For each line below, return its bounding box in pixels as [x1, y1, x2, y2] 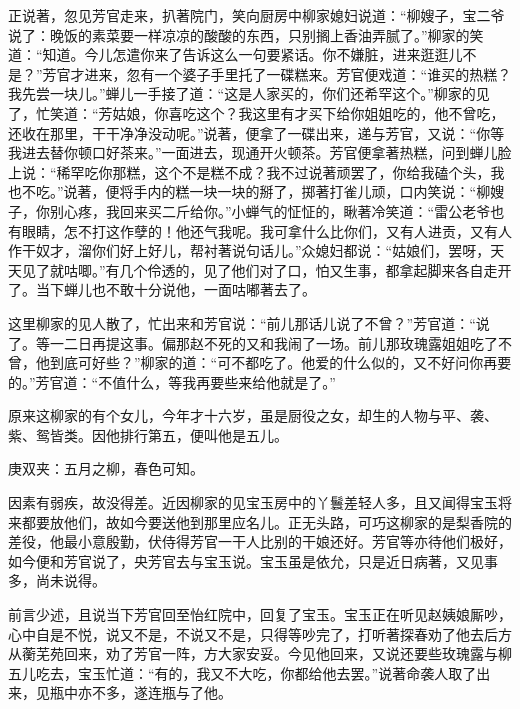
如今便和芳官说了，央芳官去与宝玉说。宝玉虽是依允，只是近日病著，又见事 [8, 550, 498, 571]
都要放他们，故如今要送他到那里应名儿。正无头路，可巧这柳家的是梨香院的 [21, 511, 512, 532]
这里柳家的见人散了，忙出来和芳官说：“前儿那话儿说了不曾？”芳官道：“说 [8, 312, 490, 333]
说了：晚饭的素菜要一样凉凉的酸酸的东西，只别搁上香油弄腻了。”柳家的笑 [8, 24, 484, 45]
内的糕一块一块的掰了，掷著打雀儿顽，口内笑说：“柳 [147, 181, 491, 202]
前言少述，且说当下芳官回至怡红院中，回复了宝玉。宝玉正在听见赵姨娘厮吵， [8, 604, 512, 625]
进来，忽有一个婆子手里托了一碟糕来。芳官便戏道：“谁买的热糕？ [84, 63, 512, 84]
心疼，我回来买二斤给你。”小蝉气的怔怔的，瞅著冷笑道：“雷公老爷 [63, 200, 491, 221]
